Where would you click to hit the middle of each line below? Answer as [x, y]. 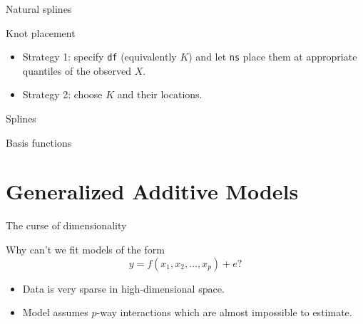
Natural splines [39, 9]
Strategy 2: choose [62, 94]
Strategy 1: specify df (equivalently [99, 57]
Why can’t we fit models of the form [85, 249]
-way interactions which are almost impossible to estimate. [224, 312]
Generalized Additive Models [152, 191]
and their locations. [160, 94]
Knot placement [41, 32]
